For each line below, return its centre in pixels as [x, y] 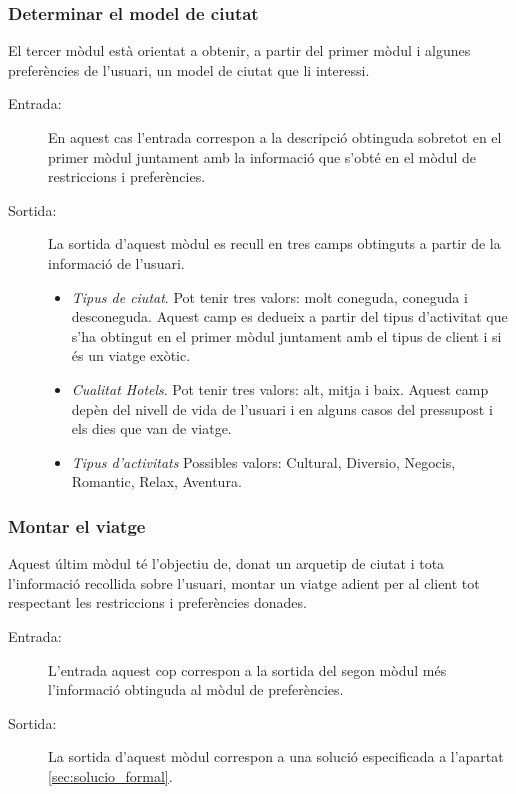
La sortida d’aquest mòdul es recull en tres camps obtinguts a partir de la [274, 243]
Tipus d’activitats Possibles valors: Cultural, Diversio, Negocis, [263, 461]
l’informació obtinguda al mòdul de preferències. [196, 689]
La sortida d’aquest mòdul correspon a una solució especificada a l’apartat [276, 756]
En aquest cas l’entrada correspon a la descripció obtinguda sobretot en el [275, 137]
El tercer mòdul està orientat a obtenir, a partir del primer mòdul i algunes [239, 50]
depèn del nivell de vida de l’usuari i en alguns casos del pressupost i [282, 408]
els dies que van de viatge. [151, 428]
